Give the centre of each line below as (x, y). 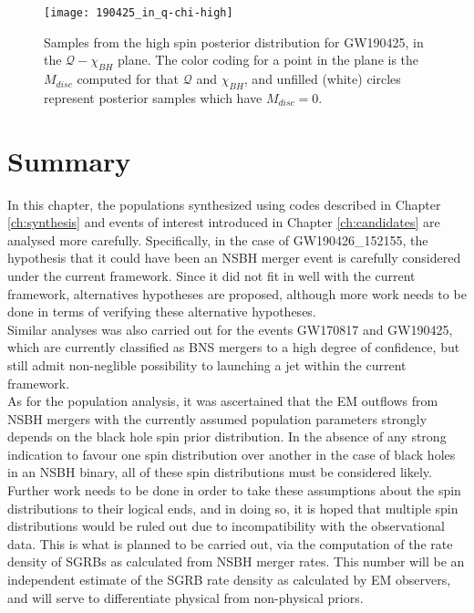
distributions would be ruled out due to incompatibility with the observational (226, 526)
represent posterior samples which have (153, 97)
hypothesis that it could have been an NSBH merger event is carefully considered (234, 258)
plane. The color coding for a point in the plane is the (268, 60)
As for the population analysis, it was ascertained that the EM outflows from (223, 401)
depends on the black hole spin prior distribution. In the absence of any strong (227, 436)
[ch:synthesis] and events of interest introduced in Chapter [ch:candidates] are (224, 222)
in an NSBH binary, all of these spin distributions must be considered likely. (220, 472)
